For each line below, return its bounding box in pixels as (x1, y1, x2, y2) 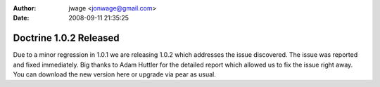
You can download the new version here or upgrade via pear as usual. (13, 70, 216, 79)
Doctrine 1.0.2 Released (13, 32, 120, 44)
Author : (13, 4, 37, 12)
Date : (13, 14, 30, 22)
